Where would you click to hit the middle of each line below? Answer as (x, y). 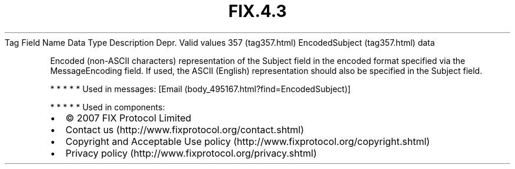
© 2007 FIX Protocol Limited (128, 118)
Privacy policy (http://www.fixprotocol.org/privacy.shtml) (191, 153)
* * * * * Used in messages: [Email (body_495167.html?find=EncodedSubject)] (200, 89)
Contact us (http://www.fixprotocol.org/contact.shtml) (185, 129)
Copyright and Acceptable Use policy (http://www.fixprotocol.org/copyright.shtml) (248, 141)
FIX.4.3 (257, 11)
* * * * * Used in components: (108, 107)
